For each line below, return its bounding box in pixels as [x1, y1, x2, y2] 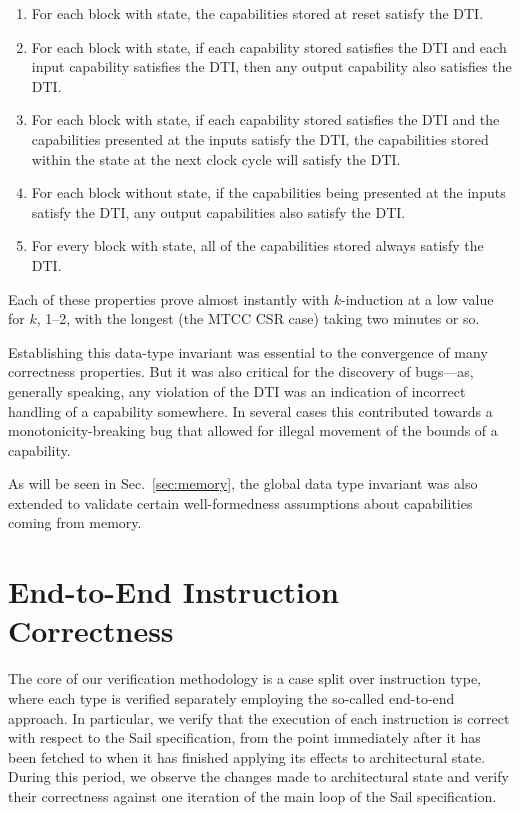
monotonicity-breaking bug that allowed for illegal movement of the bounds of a [8, 420, 498, 441]
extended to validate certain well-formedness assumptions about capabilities [8, 492, 473, 513]
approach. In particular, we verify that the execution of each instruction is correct [8, 707, 510, 728]
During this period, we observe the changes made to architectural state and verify [8, 766, 509, 787]
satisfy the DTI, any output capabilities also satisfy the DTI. [31, 201, 406, 222]
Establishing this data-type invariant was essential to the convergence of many [8, 341, 488, 362]
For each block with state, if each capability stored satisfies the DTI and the [31, 109, 500, 130]
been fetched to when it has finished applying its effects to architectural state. [8, 746, 486, 767]
